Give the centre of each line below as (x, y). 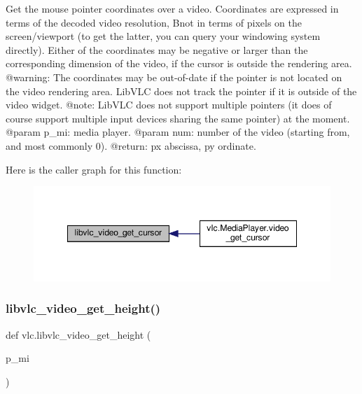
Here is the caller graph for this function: (94, 169)
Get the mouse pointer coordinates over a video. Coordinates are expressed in (172, 8)
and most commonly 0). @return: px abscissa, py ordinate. (131, 145)
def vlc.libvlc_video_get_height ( (78, 334)
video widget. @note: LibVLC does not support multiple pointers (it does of (169, 105)
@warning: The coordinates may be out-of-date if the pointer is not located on (174, 77)
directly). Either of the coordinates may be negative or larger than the (157, 49)
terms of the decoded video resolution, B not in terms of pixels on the (154, 22)
